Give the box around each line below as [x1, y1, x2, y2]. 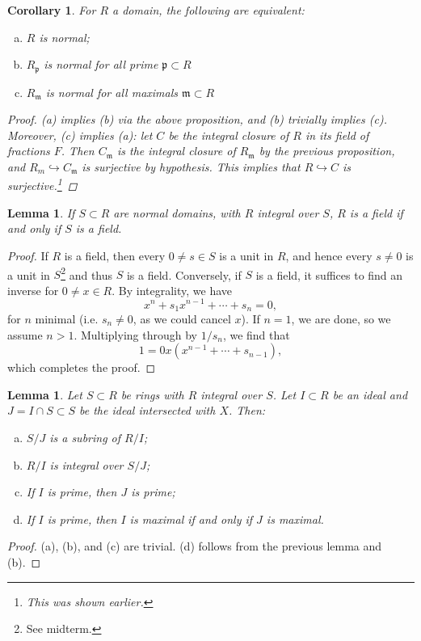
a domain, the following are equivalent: [112, 2, 305, 18]
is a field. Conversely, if [126, 266, 242, 283]
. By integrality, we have [112, 281, 233, 298]
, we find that [222, 326, 290, 343]
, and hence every [285, 247, 373, 264]
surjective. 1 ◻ [7, 175, 78, 194]
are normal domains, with [113, 204, 241, 221]
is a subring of [49, 428, 121, 445]
